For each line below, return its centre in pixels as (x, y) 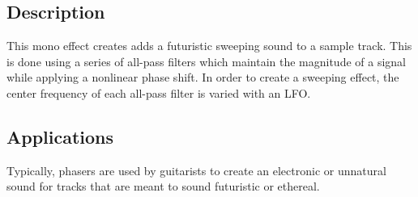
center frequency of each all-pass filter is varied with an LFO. (159, 92)
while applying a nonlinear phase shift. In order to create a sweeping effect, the (203, 77)
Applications (60, 136)
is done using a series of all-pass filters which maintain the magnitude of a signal (207, 61)
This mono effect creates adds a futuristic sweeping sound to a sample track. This (209, 46)
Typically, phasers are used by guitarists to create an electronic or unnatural (196, 170)
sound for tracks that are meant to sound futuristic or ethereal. (163, 186)
